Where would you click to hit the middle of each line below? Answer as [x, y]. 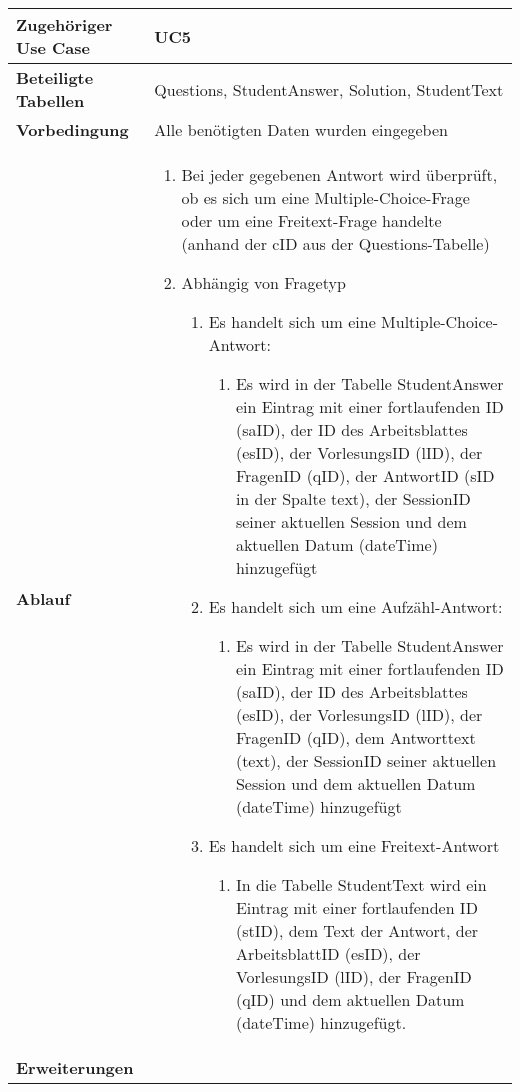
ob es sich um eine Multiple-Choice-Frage [325, 197]
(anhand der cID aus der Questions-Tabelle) [335, 243]
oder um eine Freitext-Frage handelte [311, 220]
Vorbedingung [72, 129]
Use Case [53, 47]
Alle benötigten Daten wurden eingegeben [301, 129]
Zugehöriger [64, 24]
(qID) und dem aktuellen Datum [350, 999]
